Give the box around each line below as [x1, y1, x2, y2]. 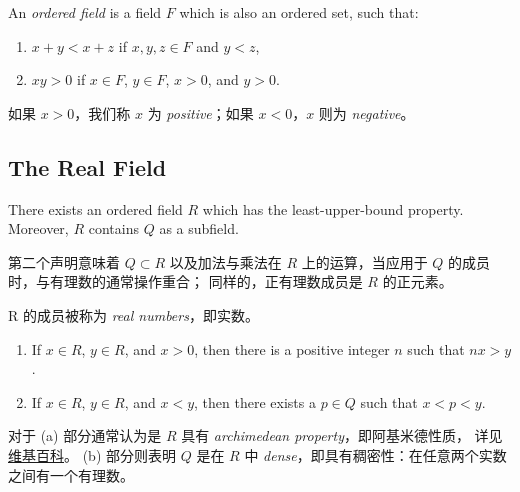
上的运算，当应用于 [301, 251, 428, 272]
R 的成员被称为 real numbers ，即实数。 [8, 304, 259, 325]
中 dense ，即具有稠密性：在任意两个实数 [244, 444, 507, 465]
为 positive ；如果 [147, 102, 254, 123]
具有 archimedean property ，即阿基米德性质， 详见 [181, 425, 503, 446]
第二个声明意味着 [8, 251, 120, 272]
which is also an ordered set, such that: [179, 2, 419, 22]
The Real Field [8, 151, 167, 182]
